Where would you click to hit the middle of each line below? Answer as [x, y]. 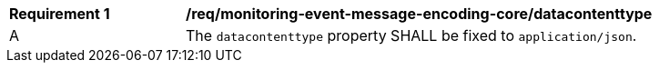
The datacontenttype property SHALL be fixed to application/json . [411, 35]
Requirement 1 [60, 14]
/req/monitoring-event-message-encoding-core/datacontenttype [419, 14]
